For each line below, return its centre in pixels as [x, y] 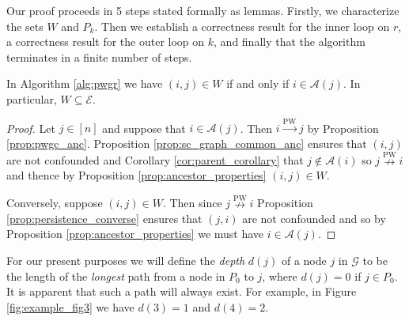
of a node [304, 260]
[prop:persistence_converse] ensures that [104, 218]
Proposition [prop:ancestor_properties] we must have [135, 234]
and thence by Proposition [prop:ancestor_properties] [136, 175]
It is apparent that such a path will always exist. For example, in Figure [182, 291]
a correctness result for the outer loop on [106, 42]
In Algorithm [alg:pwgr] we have [85, 83]
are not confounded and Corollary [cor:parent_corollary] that [155, 159]
